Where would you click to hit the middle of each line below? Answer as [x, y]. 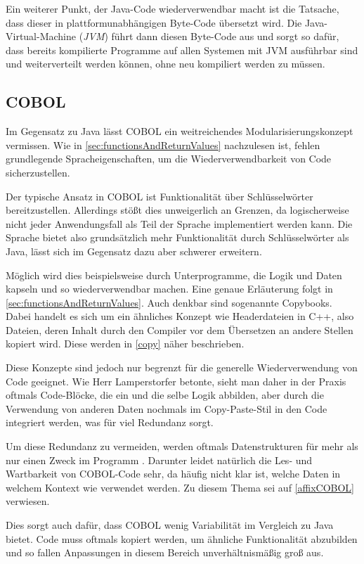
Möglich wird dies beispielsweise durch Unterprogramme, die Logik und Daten [174, 275]
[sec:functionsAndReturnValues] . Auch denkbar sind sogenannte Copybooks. [169, 302]
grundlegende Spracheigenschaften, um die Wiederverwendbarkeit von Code [169, 159]
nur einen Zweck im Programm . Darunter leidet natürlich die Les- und [159, 460]
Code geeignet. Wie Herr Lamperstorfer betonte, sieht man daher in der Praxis [176, 381]
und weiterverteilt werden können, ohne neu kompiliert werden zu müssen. [165, 64]
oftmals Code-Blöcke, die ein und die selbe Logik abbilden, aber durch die [165, 395]
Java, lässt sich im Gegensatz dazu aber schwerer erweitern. [134, 251]
